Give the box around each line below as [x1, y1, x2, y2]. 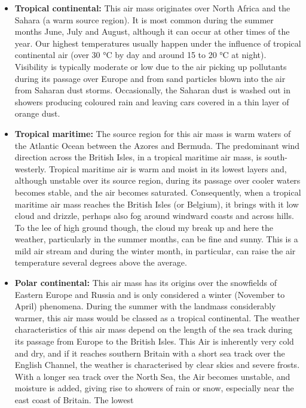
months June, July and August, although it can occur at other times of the [14, 25, 290, 38]
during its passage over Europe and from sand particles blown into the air [14, 72, 286, 84]
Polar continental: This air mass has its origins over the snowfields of [14, 276, 277, 289]
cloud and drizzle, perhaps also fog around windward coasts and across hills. [14, 209, 294, 222]
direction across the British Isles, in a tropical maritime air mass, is [14, 151, 262, 163]
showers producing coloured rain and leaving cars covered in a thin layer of [14, 95, 289, 108]
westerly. [14, 162, 47, 175]
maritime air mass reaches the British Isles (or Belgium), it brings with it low [14, 197, 299, 210]
